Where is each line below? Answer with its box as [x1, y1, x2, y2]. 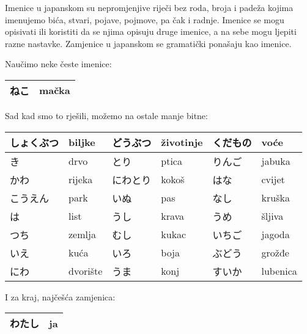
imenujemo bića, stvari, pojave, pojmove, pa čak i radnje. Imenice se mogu [5, 13, 284, 26]
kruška [261, 191, 290, 205]
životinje [161, 135, 203, 150]
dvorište [68, 264, 103, 278]
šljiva [261, 209, 284, 223]
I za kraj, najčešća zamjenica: [5, 290, 116, 303]
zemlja [68, 227, 96, 242]
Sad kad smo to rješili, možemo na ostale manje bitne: [5, 109, 208, 122]
